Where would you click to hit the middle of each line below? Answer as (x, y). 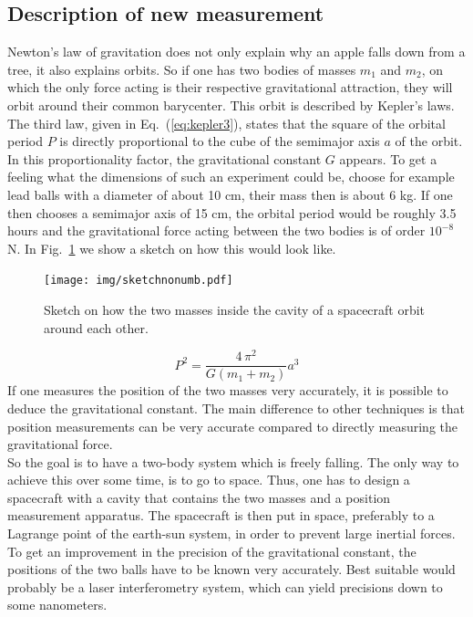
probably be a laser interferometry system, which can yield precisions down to (225, 586)
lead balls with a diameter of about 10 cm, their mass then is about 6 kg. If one (230, 194)
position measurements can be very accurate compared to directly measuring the (233, 426)
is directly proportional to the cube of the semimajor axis (220, 141)
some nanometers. (57, 605)
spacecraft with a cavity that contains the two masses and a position (199, 497)
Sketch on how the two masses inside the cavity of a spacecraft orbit (235, 309)
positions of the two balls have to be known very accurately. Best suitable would (231, 569)
